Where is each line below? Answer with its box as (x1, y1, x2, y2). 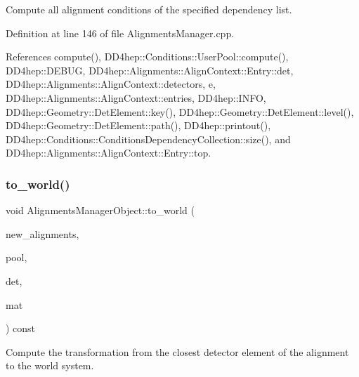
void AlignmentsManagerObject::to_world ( (6, 203, 195, 218)
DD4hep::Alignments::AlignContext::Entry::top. (6, 145, 211, 160)
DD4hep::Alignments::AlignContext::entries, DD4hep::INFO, (6, 90, 266, 105)
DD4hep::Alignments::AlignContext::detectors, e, (6, 77, 216, 91)
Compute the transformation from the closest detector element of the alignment (6, 344, 349, 359)
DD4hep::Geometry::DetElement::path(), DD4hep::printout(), (6, 118, 271, 133)
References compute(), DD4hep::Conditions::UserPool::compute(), (6, 49, 289, 64)
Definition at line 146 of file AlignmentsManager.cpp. (6, 25, 235, 40)
